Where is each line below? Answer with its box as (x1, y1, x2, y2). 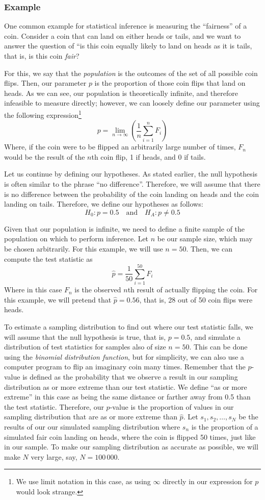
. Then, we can (186, 243, 233, 254)
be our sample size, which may (157, 233, 253, 244)
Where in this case (4, 284, 62, 295)
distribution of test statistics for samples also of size (4, 341, 166, 352)
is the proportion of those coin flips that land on (94, 78, 246, 88)
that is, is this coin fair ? (4, 51, 79, 61)
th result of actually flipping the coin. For (127, 284, 258, 295)
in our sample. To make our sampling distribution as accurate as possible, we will (4, 441, 258, 452)
